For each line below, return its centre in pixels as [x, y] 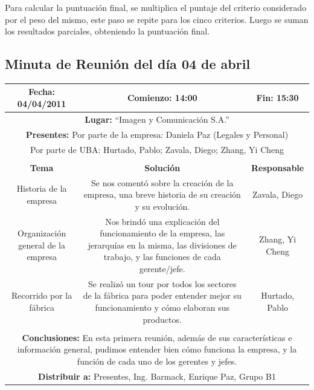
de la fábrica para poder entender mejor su [162, 295]
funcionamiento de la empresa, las [162, 233]
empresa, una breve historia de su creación [162, 194]
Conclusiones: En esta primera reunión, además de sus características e [157, 337]
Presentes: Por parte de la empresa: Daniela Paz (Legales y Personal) [157, 134]
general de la [42, 245]
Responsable [278, 167]
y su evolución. [162, 206]
